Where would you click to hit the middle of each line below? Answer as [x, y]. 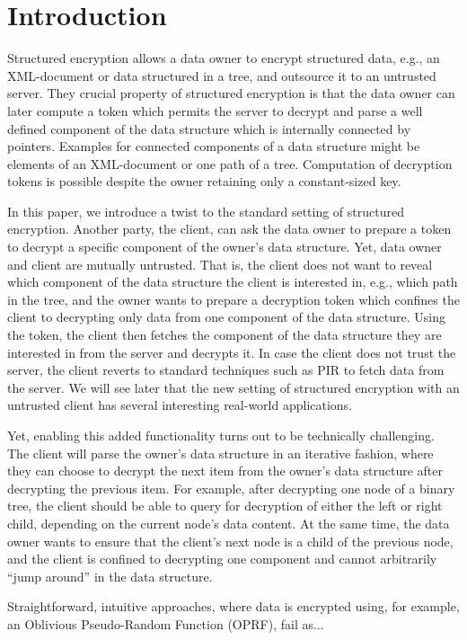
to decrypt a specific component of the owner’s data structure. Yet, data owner [225, 247]
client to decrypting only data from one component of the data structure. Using [226, 317]
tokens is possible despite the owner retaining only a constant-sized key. [204, 181]
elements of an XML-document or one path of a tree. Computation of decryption [230, 163]
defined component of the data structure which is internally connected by [209, 128]
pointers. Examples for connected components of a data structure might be [214, 146]
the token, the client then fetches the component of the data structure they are [225, 335]
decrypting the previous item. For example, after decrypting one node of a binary [231, 488]
